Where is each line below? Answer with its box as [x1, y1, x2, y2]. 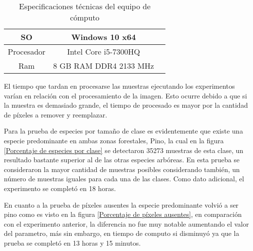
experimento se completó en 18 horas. [4, 183, 116, 193]
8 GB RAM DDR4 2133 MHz [53, 60, 154, 71]
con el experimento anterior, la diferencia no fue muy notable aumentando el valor [4, 218, 249, 229]
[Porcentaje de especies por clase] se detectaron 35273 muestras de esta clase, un [4, 145, 244, 155]
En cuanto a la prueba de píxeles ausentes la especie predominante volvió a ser [4, 199, 239, 210]
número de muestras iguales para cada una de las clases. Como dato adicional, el [4, 174, 244, 184]
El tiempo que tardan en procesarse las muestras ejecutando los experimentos [4, 81, 235, 91]
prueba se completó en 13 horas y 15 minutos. [4, 237, 141, 248]
